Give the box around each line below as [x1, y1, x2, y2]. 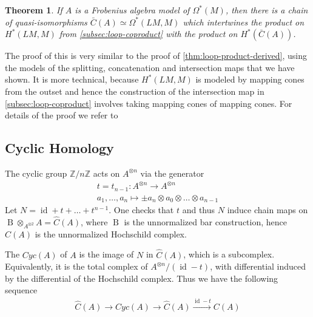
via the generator [140, 166, 204, 179]
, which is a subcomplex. [183, 248, 275, 261]
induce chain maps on [227, 203, 308, 216]
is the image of [79, 248, 134, 261]
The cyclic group [5, 166, 67, 179]
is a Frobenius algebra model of [75, 4, 190, 16]
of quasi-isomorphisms [5, 15, 87, 28]
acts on [93, 166, 120, 179]
